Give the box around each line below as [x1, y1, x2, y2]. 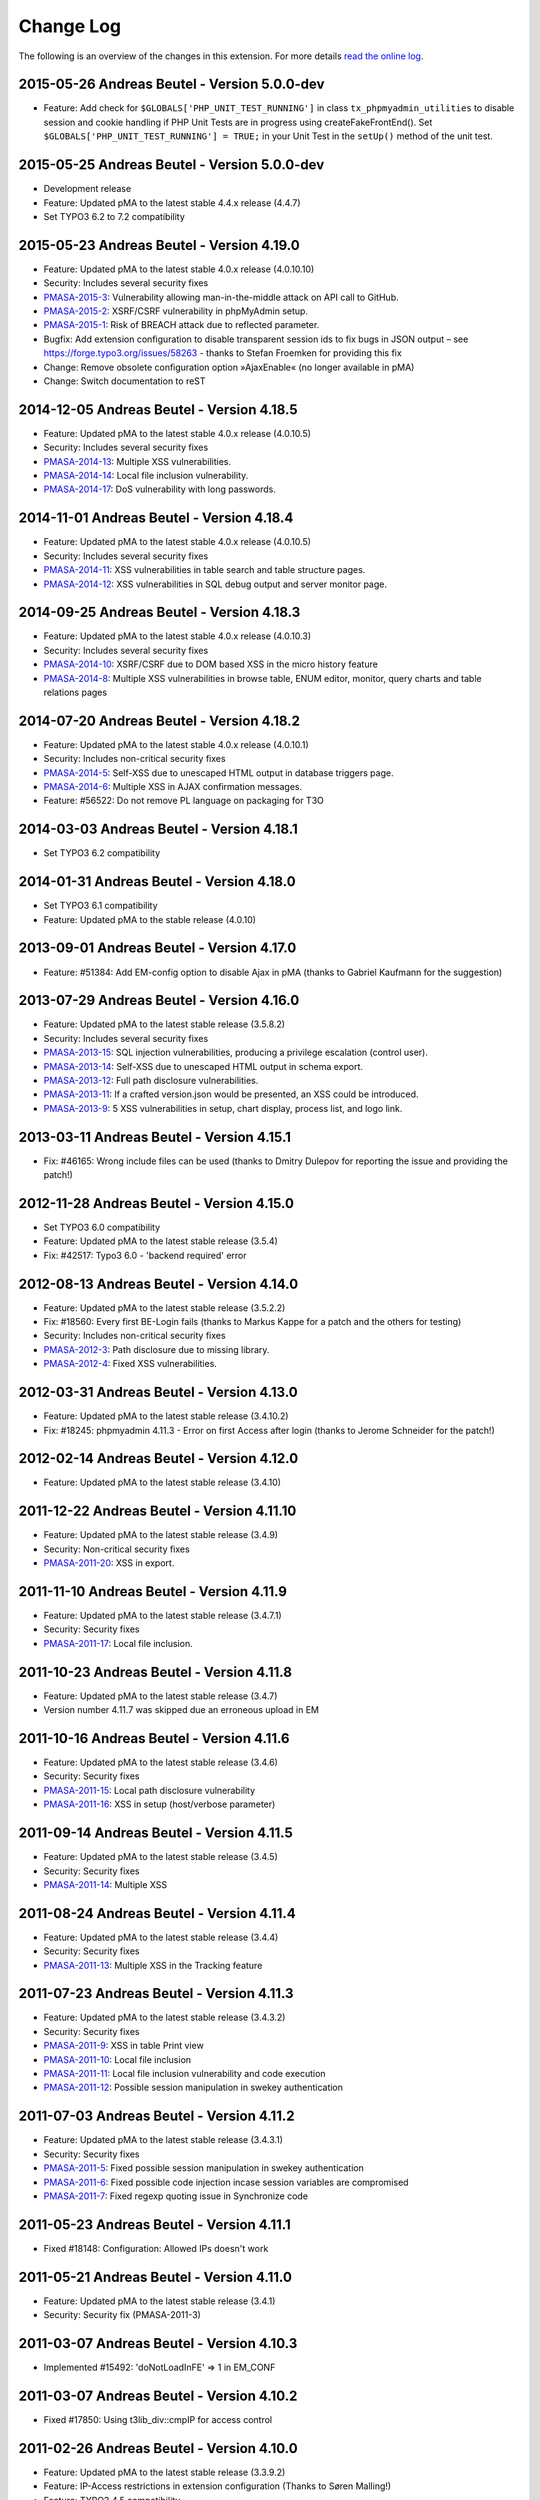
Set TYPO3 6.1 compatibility [43, 900, 159, 912]
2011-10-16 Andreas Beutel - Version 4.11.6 [18, 1730, 290, 1747]
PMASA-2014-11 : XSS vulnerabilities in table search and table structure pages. [43, 564, 366, 576]
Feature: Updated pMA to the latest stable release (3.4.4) [43, 1931, 279, 1943]
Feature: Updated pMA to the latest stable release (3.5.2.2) [43, 1301, 286, 1314]
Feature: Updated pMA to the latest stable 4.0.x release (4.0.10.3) [43, 630, 312, 642]
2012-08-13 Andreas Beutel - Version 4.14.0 [18, 1275, 299, 1292]
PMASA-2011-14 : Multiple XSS [43, 1878, 168, 1890]
